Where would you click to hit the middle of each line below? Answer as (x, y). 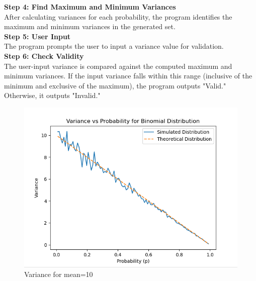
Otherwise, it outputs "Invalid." (52, 95)
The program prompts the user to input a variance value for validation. (114, 46)
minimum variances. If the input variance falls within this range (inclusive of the (128, 76)
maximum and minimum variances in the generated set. (90, 26)
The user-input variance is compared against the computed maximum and (118, 66)
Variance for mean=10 (59, 274)
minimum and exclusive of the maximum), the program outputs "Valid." (115, 85)
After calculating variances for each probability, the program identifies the (118, 16)
